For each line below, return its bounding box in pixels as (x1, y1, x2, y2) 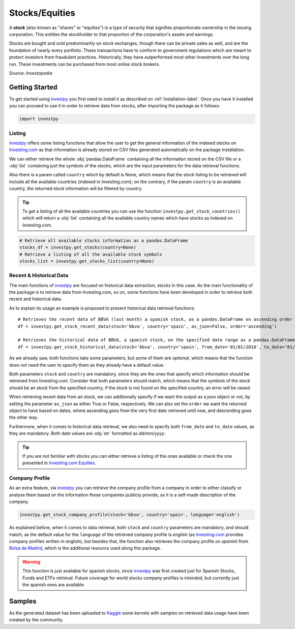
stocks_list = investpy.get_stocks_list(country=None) (19, 258, 154, 264)
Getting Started (9, 83, 58, 91)
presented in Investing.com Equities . (22, 460, 96, 466)
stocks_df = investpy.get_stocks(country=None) (19, 245, 136, 251)
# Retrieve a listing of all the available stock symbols (19, 252, 162, 257)
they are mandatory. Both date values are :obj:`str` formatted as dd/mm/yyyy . (9, 431, 166, 437)
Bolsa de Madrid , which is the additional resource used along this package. (9, 545, 162, 551)
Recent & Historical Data (9, 272, 68, 279)
